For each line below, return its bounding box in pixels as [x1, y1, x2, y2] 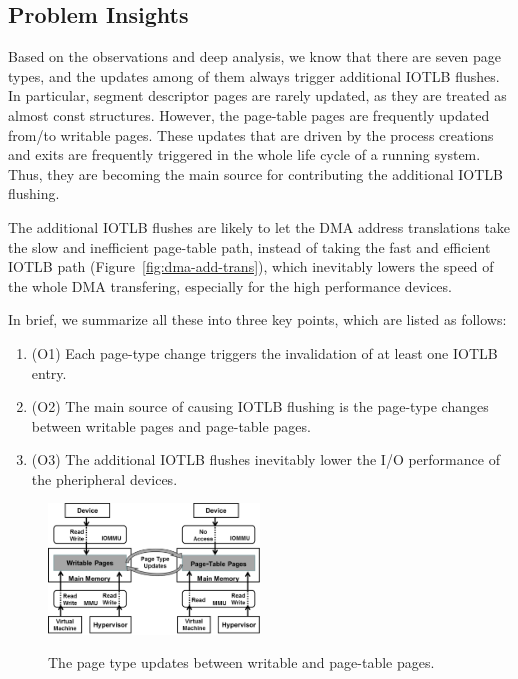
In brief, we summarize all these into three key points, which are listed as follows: [8, 309, 507, 330]
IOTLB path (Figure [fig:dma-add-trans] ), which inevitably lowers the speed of [8, 256, 494, 277]
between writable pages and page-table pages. [31, 415, 311, 436]
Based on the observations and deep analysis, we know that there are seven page [8, 46, 502, 67]
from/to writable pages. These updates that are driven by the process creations [8, 124, 494, 145]
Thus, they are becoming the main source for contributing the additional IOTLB [8, 163, 503, 184]
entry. [31, 362, 67, 383]
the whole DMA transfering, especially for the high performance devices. [8, 275, 452, 296]
